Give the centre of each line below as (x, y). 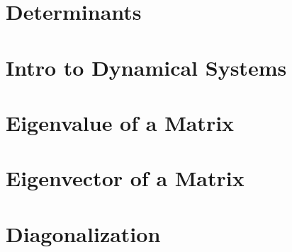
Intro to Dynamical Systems (146, 67)
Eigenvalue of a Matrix (120, 122)
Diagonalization (83, 233)
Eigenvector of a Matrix (125, 178)
